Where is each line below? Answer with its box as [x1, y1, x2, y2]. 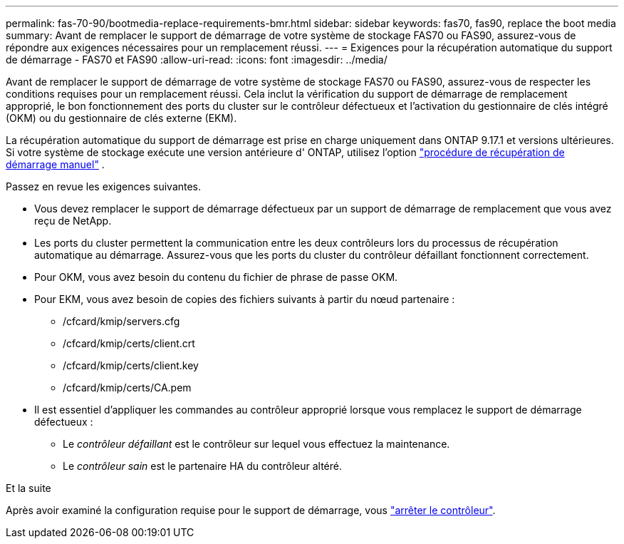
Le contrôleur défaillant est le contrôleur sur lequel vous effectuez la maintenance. [63, 438, 450, 450]
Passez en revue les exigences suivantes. [6, 180, 202, 193]
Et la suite [6, 482, 51, 494]
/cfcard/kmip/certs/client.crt [63, 337, 195, 349]
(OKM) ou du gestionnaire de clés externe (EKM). [6, 112, 237, 124]
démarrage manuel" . [6, 158, 105, 170]
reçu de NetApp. [34, 215, 112, 227]
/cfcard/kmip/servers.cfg [63, 315, 180, 327]
